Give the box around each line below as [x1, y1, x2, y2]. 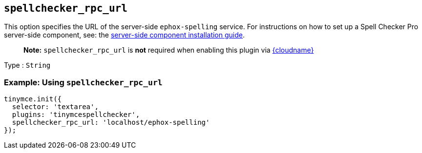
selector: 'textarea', [12, 103, 99, 111]
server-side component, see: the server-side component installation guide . [4, 31, 245, 39]
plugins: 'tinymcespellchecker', [12, 111, 140, 119]
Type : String [4, 61, 51, 70]
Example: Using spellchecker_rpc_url [4, 77, 163, 87]
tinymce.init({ [4, 95, 62, 103]
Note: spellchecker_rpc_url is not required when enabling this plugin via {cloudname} [23, 46, 314, 55]
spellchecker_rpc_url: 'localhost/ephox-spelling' [12, 118, 210, 127]
